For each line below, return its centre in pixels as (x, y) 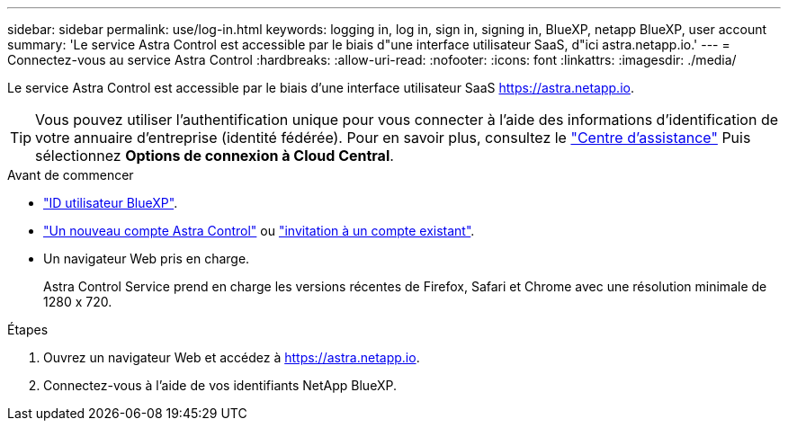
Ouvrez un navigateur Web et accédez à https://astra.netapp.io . (232, 357)
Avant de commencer (71, 175)
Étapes (28, 330)
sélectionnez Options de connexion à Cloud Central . (215, 156)
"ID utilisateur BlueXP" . (111, 203)
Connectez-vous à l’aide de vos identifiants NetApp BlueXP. (220, 385)
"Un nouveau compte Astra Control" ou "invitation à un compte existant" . (259, 231)
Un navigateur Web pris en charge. (147, 259)
